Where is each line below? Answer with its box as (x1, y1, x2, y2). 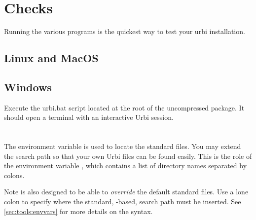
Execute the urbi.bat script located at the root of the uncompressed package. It (4, 102, 245, 112)
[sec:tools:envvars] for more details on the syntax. (4, 206, 153, 216)
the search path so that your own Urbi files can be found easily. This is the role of (4, 150, 252, 161)
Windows (4, 79, 52, 94)
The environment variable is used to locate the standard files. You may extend (4, 141, 241, 151)
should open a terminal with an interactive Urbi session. (4, 112, 174, 122)
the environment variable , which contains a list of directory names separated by (4, 160, 247, 171)
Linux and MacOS (4, 50, 99, 66)
